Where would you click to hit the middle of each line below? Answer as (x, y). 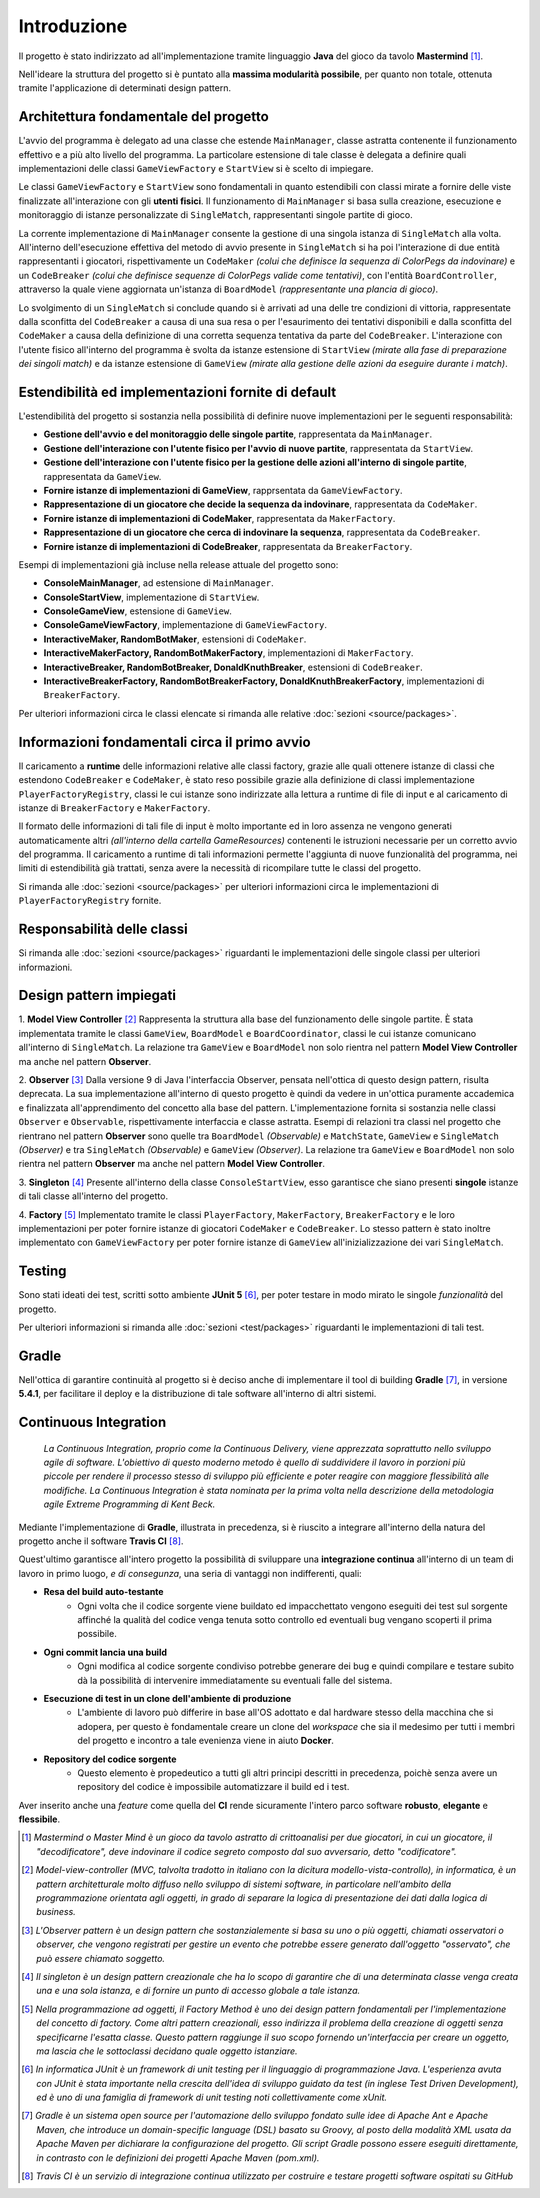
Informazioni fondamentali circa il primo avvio (164, 741)
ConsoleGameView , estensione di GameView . (137, 611)
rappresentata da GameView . (102, 476)
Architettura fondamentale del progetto (143, 116)
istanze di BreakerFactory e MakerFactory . (114, 807)
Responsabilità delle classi (103, 929)
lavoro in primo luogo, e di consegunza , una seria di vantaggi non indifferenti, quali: (190, 1573)
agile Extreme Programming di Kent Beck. (129, 1504)
